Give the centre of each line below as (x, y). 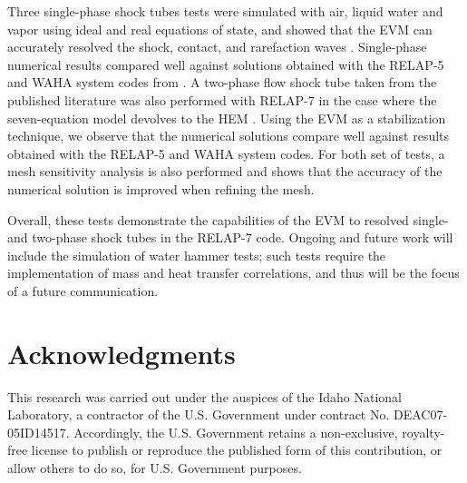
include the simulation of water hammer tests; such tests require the (197, 255)
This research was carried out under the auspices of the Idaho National (204, 396)
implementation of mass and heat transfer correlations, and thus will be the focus (233, 273)
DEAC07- (421, 414)
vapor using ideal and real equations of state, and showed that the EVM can (220, 29)
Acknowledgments (122, 353)
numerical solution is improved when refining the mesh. (161, 188)
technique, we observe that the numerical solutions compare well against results (229, 136)
